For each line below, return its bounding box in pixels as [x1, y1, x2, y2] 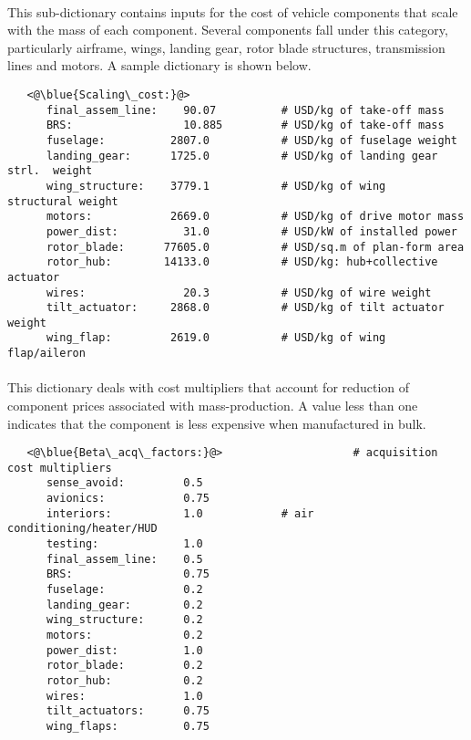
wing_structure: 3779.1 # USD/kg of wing [46, 179, 386, 193]
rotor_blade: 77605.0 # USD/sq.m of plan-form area [46, 240, 465, 254]
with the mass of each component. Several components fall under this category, [7, 20, 448, 39]
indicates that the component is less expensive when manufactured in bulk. [7, 413, 426, 433]
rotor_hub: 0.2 [46, 674, 203, 687]
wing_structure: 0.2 [46, 613, 203, 627]
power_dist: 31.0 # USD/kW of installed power [46, 224, 457, 238]
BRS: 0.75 [46, 568, 210, 581]
